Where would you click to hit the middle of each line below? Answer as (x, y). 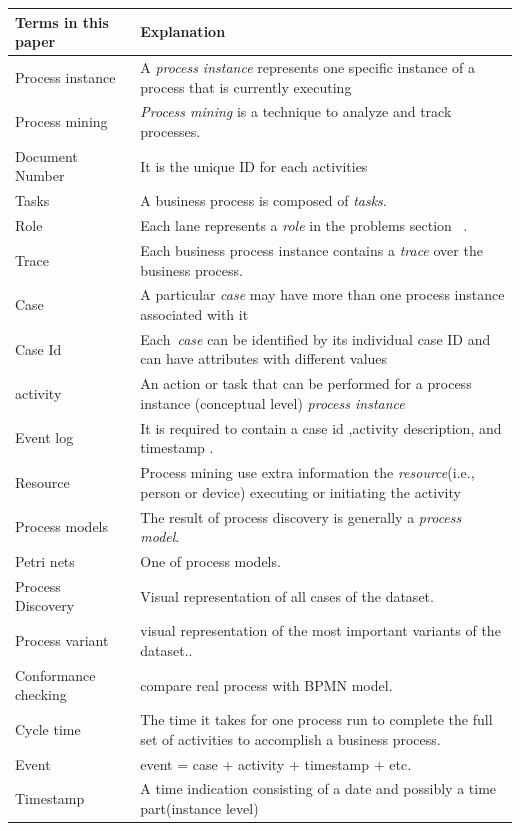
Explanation (183, 31)
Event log (44, 437)
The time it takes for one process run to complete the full (316, 719)
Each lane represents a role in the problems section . (304, 225)
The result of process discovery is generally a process (301, 516)
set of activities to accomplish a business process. (290, 738)
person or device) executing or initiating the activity (300, 491)
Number (40, 175)
